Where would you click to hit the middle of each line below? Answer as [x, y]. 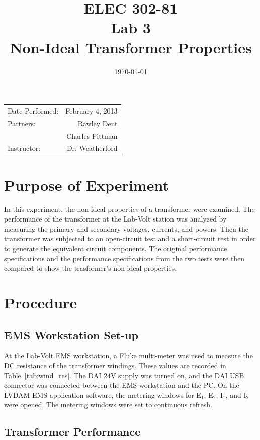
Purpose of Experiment [86, 185]
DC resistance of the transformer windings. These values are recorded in [115, 365]
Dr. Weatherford [92, 148]
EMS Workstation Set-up [71, 334]
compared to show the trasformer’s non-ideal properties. [91, 268]
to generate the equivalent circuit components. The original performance [116, 248]
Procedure [41, 302]
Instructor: [24, 148]
